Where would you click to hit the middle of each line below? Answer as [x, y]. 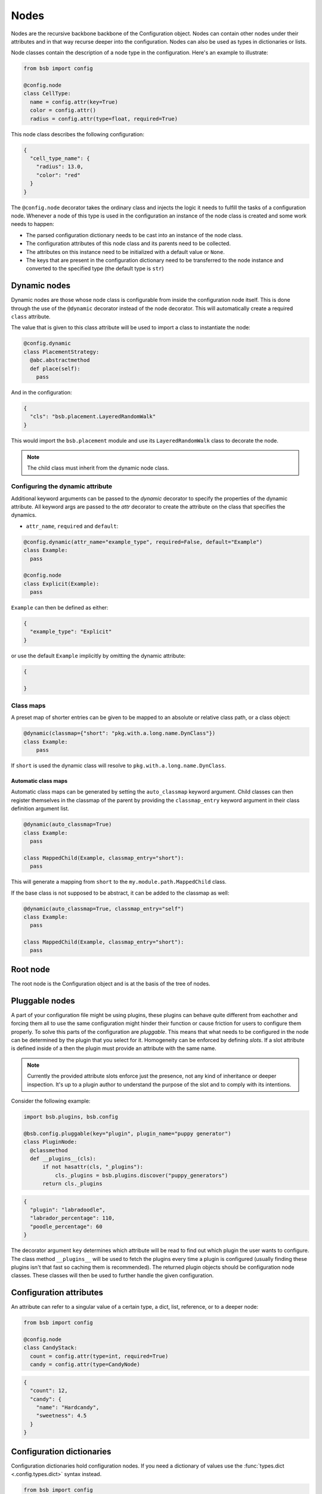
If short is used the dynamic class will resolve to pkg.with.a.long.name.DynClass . [119, 766]
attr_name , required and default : [72, 526]
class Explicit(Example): [61, 584]
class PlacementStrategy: [61, 352]
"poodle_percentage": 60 [66, 1226]
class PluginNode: [50, 1142]
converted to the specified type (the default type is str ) [95, 268]
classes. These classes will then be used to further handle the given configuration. [112, 1275]
